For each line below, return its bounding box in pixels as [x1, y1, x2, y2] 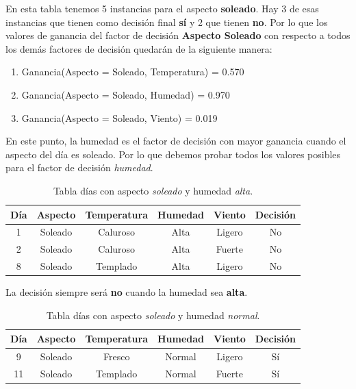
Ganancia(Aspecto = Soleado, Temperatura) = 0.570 [21, 64, 244, 79]
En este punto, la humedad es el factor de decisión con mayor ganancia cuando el [5, 134, 346, 148]
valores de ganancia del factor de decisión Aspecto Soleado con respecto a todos [5, 28, 351, 42]
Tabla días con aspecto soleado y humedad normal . [46, 308, 260, 322]
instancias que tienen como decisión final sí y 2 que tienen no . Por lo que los [5, 14, 328, 29]
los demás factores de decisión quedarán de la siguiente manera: [5, 41, 272, 55]
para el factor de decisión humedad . [5, 160, 153, 175]
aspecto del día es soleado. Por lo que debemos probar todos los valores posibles [5, 147, 341, 161]
